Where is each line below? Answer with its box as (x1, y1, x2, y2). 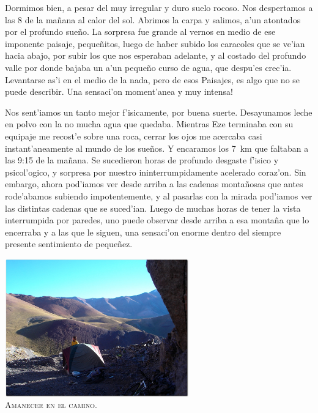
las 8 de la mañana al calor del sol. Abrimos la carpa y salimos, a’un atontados (5, 13, 301, 26)
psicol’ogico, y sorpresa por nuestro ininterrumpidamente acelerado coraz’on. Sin (5, 165, 306, 178)
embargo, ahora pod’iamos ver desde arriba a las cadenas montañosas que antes (5, 177, 303, 190)
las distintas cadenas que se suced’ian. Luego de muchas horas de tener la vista (5, 201, 301, 214)
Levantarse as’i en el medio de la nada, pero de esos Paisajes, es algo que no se (5, 73, 300, 86)
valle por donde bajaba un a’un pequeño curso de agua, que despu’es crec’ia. (5, 61, 292, 73)
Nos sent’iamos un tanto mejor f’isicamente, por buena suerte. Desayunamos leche (5, 105, 312, 118)
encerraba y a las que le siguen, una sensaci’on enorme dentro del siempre (5, 225, 281, 238)
